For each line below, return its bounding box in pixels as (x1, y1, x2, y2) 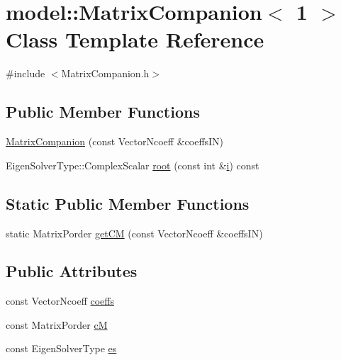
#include (6, 66, 45, 81)
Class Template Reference (6, 25, 264, 54)
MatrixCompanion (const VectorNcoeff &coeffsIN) (6, 134, 224, 149)
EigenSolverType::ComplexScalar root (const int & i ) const (6, 157, 259, 172)
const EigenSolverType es (6, 341, 117, 356)
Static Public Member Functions (6, 192, 250, 214)
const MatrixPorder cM (6, 317, 108, 332)
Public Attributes (6, 260, 138, 282)
